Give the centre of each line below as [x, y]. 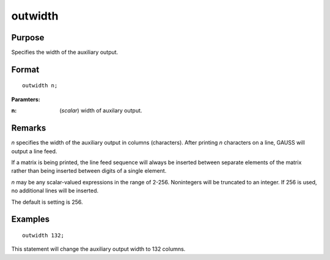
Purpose [28, 38]
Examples [31, 219]
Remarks [29, 128]
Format [25, 69]
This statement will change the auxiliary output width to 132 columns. [98, 249]
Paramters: [26, 99]
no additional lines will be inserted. [55, 191]
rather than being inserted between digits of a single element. [89, 171]
